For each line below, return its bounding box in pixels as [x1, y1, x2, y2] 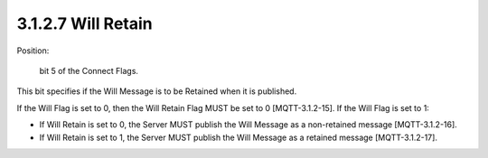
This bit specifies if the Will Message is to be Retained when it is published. [16, 86, 297, 97]
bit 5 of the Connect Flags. [39, 65, 139, 76]
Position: [16, 45, 50, 56]
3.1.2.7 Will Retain [16, 14, 153, 33]
